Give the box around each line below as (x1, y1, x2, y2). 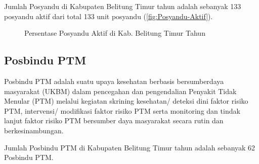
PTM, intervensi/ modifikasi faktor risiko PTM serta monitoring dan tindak (4, 105, 240, 116)
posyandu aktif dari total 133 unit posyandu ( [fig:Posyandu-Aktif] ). (4, 11, 213, 21)
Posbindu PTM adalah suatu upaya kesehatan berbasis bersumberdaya (4, 75, 224, 86)
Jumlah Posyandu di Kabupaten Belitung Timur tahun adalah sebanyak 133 (4, 1, 241, 11)
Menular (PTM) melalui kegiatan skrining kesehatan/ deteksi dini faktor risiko (4, 96, 248, 106)
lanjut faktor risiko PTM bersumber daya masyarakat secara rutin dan (4, 115, 224, 126)
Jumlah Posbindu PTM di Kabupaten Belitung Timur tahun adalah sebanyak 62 (4, 142, 255, 152)
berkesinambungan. (4, 125, 64, 135)
